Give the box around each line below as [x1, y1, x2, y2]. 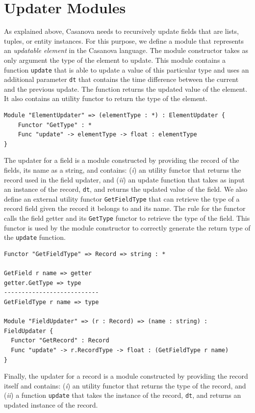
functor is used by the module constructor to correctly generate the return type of [4, 222, 251, 232]
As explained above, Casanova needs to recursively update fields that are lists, [4, 26, 239, 36]
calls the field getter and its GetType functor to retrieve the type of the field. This [4, 213, 250, 223]
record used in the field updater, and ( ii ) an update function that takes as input [4, 174, 245, 184]
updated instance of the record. [4, 399, 98, 410]
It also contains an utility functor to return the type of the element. [4, 93, 207, 103]
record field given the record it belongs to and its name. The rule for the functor [4, 203, 246, 213]
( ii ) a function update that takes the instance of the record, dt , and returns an [4, 390, 241, 400]
